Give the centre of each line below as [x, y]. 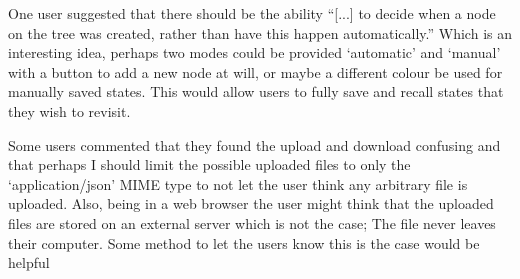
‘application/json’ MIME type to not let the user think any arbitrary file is [238, 183]
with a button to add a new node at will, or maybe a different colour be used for [255, 71]
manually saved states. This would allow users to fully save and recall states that [256, 91]
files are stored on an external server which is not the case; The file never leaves [252, 222]
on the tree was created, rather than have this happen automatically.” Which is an [260, 32]
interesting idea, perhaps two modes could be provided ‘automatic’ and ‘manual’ [254, 52]
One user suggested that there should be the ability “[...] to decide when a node [252, 13]
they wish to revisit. [69, 110]
